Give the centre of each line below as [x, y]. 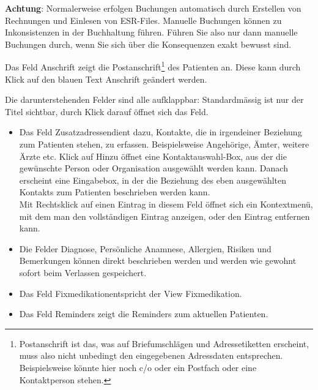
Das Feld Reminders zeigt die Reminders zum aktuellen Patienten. [144, 314]
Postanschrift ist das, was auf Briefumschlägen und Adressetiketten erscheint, [164, 343]
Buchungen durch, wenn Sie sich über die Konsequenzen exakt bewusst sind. [148, 44]
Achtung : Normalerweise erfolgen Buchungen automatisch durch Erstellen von [153, 8]
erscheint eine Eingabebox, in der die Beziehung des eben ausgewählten [153, 180]
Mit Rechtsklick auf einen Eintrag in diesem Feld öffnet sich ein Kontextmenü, [166, 204]
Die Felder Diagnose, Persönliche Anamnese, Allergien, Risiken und [145, 248]
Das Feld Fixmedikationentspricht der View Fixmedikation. [131, 293]
